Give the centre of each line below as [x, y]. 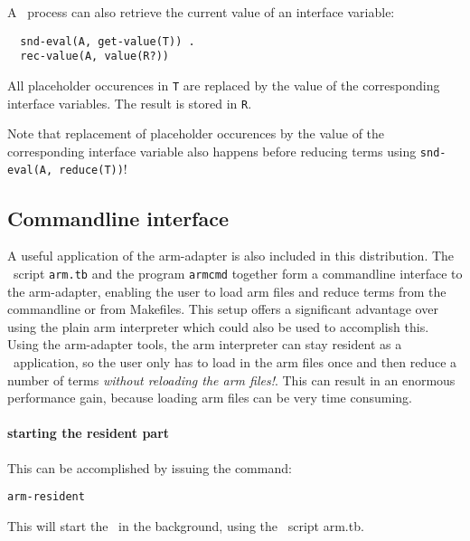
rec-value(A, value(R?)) [94, 57]
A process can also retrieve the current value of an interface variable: [201, 12]
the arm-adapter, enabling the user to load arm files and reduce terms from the [227, 291]
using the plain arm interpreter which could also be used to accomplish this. [218, 326]
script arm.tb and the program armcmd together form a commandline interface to [238, 273]
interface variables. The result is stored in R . [130, 103]
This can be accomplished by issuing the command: [150, 467]
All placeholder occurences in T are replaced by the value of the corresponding [224, 85]
